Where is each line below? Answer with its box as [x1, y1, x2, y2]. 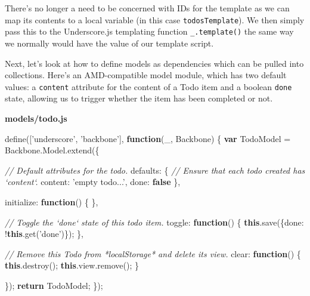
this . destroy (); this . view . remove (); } [5, 259, 139, 272]
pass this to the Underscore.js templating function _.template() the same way [5, 25, 294, 38]
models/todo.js [5, 112, 67, 124]
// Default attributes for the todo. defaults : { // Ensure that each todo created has [5, 164, 305, 176]
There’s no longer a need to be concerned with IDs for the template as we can [5, 2, 290, 14]
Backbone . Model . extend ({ [5, 144, 100, 156]
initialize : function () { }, [5, 195, 98, 208]
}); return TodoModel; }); [5, 279, 103, 291]
